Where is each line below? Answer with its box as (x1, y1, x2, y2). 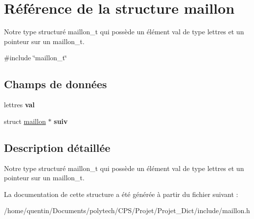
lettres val (4, 99, 35, 110)
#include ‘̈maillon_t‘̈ (4, 52, 67, 63)
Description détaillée (4, 140, 111, 155)
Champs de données (4, 76, 107, 92)
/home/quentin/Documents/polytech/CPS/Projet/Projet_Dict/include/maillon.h (4, 205, 250, 216)
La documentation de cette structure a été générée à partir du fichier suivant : (4, 189, 238, 199)
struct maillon (4, 116, 46, 126)
